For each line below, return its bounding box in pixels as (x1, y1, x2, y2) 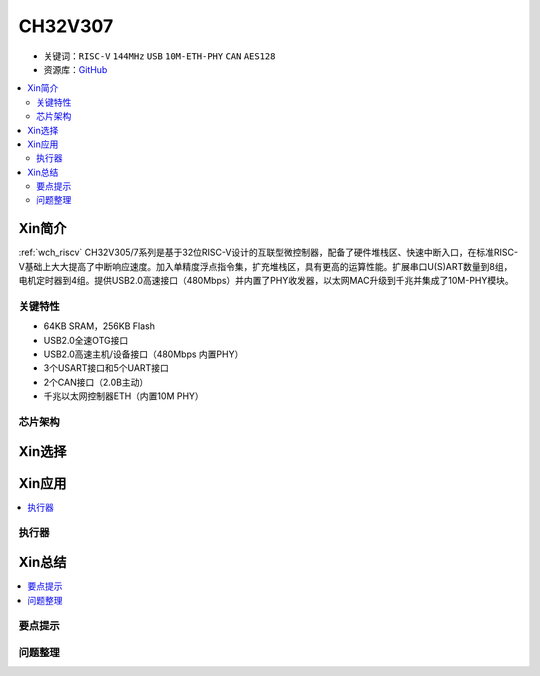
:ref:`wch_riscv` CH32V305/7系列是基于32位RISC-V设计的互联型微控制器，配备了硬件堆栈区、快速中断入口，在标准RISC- (18, 246, 519, 259)
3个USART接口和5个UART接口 (43, 362, 169, 374)
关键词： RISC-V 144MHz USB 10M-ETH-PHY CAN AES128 (43, 50, 276, 62)
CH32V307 (18, 15, 114, 37)
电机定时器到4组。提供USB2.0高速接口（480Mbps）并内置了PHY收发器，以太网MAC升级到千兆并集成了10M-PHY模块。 (18, 275, 514, 287)
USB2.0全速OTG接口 (43, 334, 129, 346)
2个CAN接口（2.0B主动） (43, 376, 149, 388)
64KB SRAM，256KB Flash (43, 320, 155, 332)
